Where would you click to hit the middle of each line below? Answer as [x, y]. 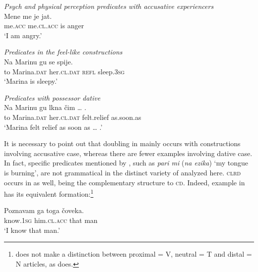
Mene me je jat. [28, 16]
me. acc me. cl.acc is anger [44, 26]
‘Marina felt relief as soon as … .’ [53, 127]
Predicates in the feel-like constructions [63, 52]
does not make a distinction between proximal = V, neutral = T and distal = [134, 254]
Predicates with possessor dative [52, 97]
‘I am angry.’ [23, 35]
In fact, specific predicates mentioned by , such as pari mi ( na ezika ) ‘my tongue [126, 163]
